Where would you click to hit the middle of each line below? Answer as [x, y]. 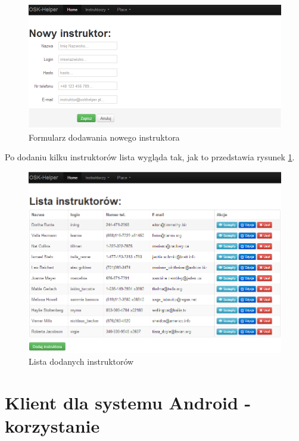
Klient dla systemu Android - [128, 402]
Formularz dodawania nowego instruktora [104, 137]
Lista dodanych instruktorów [81, 361]
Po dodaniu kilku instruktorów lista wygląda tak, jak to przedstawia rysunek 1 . [150, 157]
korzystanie [52, 425]
